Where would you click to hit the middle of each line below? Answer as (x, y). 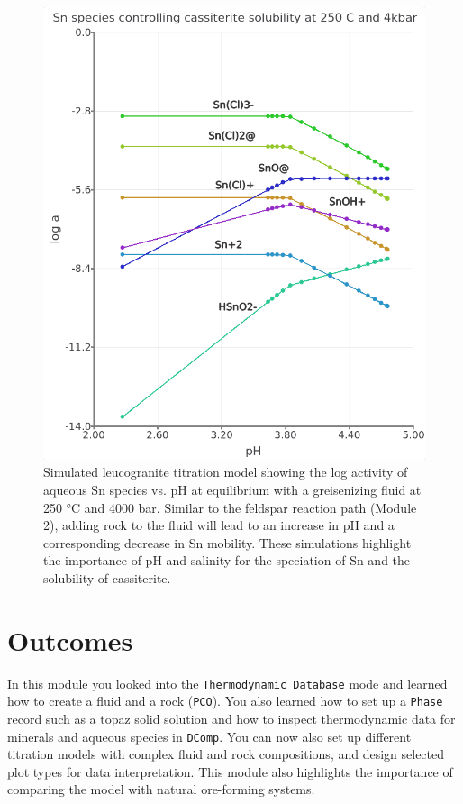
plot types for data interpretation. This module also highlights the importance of (230, 771)
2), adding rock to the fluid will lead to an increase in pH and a (219, 525)
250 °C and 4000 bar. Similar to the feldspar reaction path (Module (230, 507)
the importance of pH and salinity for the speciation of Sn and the (227, 560)
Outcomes (70, 640)
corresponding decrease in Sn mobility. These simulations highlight (227, 542)
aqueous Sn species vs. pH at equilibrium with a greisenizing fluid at (232, 490)
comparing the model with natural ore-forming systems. (161, 789)
